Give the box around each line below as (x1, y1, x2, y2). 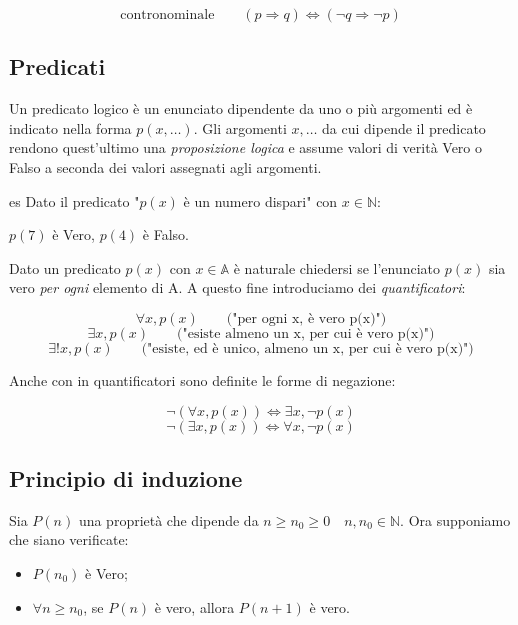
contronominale (120, 8, 215, 22)
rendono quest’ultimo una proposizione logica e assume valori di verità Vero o (9, 137, 482, 158)
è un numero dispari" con (183, 190, 338, 211)
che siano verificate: (9, 529, 129, 550)
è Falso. (142, 224, 189, 245)
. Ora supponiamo (400, 509, 511, 530)
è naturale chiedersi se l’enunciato (233, 257, 441, 278)
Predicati (9, 51, 106, 82)
